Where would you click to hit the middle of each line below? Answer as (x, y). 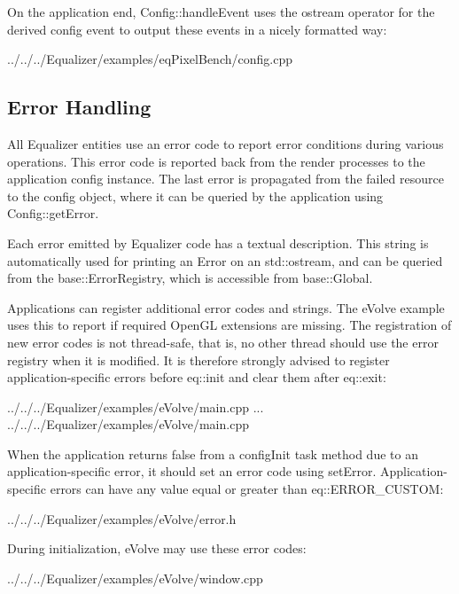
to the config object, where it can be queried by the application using (195, 195)
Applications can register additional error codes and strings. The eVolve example (226, 307)
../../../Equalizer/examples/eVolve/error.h (122, 518)
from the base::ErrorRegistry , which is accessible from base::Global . (190, 278)
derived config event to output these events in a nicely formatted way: (197, 29)
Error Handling (79, 107)
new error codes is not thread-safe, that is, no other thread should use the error (223, 342)
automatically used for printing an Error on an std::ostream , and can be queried (225, 260)
